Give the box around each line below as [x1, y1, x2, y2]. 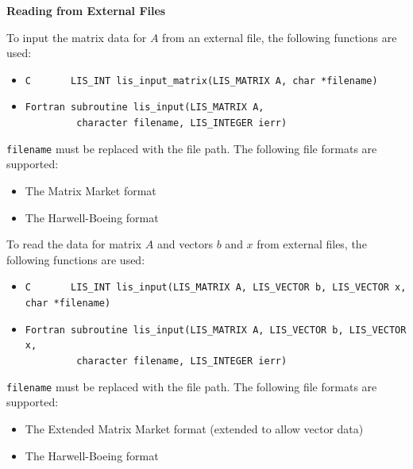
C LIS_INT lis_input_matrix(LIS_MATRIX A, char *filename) [25, 75, 378, 86]
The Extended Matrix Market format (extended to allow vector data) [25, 420, 364, 436]
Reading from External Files [6, 2, 166, 18]
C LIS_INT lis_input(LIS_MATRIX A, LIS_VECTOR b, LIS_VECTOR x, [25, 282, 407, 294]
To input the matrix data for [6, 29, 147, 45]
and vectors [156, 236, 214, 252]
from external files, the [257, 236, 367, 252]
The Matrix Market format [25, 183, 156, 198]
